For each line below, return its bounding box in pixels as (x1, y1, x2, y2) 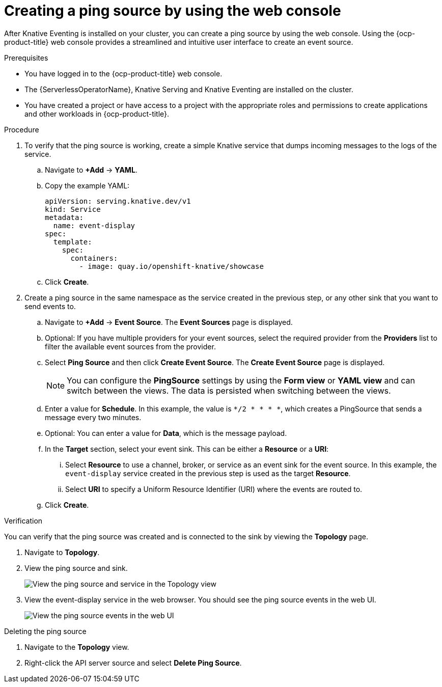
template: (53, 237, 92, 246)
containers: (70, 254, 118, 262)
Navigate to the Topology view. (24, 642, 129, 651)
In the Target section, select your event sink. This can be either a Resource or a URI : (45, 444, 329, 453)
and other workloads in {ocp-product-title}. (24, 109, 170, 118)
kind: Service (45, 205, 101, 213)
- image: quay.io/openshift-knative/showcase (79, 262, 264, 270)
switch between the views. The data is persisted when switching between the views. (67, 385, 391, 396)
